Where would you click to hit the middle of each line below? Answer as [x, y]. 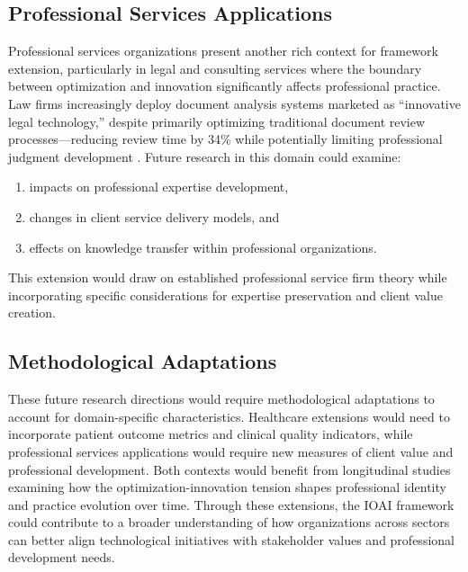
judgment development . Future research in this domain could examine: [205, 156]
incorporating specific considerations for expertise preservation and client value [225, 295]
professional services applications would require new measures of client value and [231, 451]
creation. [32, 313]
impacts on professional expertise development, [159, 187]
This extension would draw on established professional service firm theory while [228, 277]
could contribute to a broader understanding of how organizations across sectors [229, 522]
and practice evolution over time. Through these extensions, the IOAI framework [231, 504]
